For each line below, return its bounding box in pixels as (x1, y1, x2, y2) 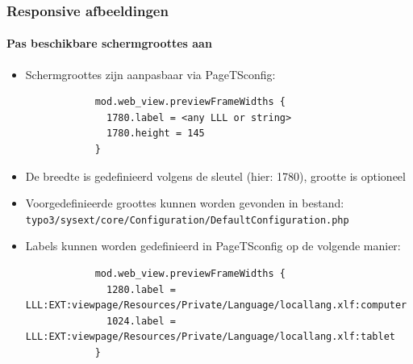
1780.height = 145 (106, 128, 205, 140)
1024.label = (106, 315, 176, 327)
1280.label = (106, 283, 176, 295)
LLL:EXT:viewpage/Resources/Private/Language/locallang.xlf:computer (25, 299, 407, 312)
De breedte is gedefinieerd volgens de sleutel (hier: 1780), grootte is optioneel (25, 167, 406, 184)
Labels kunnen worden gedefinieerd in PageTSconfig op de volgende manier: (25, 237, 401, 254)
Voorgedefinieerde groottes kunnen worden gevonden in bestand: (25, 195, 344, 211)
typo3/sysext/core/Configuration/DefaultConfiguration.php (25, 214, 349, 226)
